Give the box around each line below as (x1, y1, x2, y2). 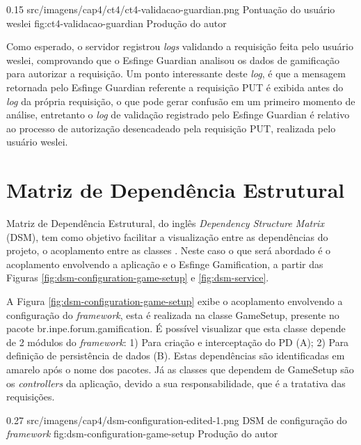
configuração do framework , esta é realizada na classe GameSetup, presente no (6, 307, 339, 322)
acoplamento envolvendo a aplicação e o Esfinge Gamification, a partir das (6, 256, 323, 271)
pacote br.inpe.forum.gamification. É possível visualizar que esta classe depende (6, 321, 346, 336)
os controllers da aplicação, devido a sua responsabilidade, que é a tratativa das (6, 375, 346, 390)
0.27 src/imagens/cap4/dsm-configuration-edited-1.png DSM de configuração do (6, 412, 347, 427)
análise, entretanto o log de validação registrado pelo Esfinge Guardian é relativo (6, 107, 350, 122)
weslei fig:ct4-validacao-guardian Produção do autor (6, 15, 227, 30)
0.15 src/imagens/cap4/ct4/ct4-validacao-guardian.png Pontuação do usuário (6, 2, 335, 16)
